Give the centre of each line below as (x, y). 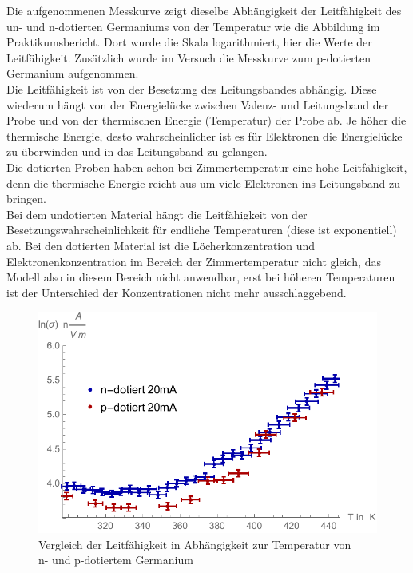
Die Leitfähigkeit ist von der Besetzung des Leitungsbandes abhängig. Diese (192, 88)
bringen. (26, 199)
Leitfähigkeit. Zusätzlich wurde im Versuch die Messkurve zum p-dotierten (189, 57)
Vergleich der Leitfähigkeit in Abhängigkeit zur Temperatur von (195, 544)
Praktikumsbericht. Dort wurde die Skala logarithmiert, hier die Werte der (189, 42)
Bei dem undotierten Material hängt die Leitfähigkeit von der (157, 214)
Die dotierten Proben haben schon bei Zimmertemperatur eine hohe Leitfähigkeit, (207, 167)
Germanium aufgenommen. (73, 73)
